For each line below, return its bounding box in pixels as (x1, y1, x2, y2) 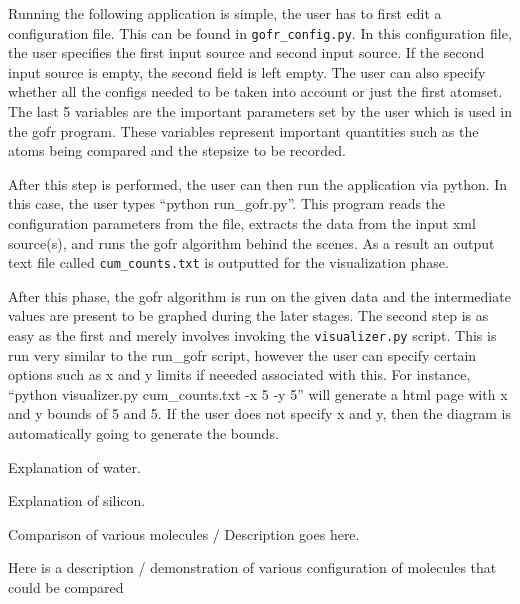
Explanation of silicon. (8, 490, 146, 511)
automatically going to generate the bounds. (8, 423, 279, 444)
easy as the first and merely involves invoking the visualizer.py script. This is (8, 325, 497, 346)
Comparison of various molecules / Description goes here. (8, 523, 360, 544)
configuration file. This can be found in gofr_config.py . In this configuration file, (8, 22, 512, 43)
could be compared (8, 577, 124, 598)
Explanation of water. (8, 456, 141, 477)
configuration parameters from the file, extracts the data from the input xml (8, 213, 476, 233)
